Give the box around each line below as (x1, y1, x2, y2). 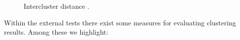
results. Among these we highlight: (4, 27, 108, 37)
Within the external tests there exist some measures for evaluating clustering (4, 17, 236, 27)
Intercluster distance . (24, 1, 90, 11)
